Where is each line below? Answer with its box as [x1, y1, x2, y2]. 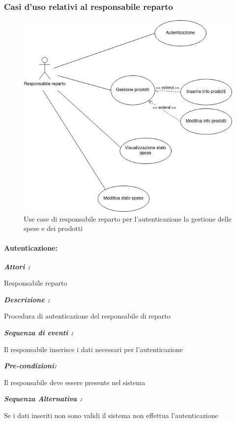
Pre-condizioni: [4, 360, 57, 371]
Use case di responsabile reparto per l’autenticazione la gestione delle [24, 213, 232, 224]
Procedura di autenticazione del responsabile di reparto [4, 311, 171, 321]
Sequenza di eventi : [4, 327, 74, 338]
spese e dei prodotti [24, 223, 83, 233]
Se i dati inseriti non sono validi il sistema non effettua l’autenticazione [4, 410, 218, 421]
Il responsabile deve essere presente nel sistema [4, 377, 146, 387]
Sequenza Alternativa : [4, 393, 83, 404]
